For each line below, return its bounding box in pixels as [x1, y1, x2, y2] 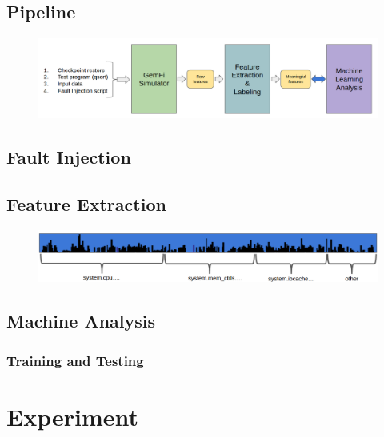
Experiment [6, 399, 139, 432]
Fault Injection [6, 145, 131, 169]
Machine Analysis [6, 308, 155, 333]
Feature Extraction [6, 192, 166, 216]
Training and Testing [6, 350, 144, 370]
